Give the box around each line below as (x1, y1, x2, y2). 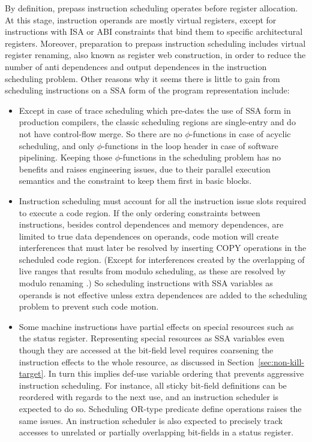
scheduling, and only (19, 139, 95, 152)
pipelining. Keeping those (19, 151, 113, 164)
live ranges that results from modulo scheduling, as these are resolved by (19, 265, 286, 277)
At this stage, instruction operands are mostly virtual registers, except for (5, 13, 277, 26)
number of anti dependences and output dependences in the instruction (5, 60, 267, 72)
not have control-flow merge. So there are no (19, 127, 182, 140)
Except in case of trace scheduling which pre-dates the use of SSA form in (19, 104, 291, 116)
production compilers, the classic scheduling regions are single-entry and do (19, 116, 296, 128)
